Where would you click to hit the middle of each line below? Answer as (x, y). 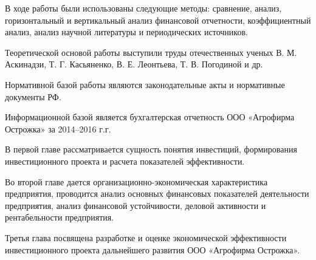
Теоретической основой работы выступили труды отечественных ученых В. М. (151, 52)
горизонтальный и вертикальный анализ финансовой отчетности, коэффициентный (158, 20)
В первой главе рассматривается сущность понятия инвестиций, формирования (151, 149)
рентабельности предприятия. (60, 217)
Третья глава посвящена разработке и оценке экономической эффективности (146, 237)
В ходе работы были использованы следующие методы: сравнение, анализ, (143, 8)
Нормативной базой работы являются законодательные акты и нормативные (145, 84)
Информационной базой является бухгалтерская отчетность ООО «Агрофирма (150, 117)
